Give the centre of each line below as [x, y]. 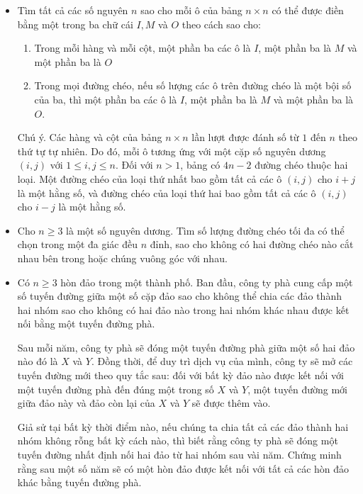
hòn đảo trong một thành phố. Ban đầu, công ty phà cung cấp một [207, 282]
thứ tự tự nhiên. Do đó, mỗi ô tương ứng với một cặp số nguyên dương [172, 151]
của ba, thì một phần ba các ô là [106, 99]
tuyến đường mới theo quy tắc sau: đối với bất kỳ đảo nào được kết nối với [180, 375]
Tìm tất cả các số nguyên [73, 10]
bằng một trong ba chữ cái [75, 24]
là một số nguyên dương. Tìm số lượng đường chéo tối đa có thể [205, 230]
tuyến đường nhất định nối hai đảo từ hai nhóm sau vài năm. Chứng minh [179, 455]
